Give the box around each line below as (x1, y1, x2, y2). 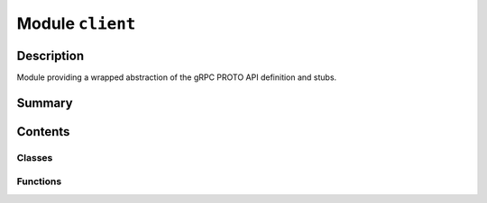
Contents (16, 124, 70, 139)
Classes (16, 151, 53, 163)
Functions (16, 175, 62, 188)
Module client (16, 13, 136, 33)
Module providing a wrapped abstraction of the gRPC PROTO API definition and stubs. (16, 72, 337, 83)
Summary (16, 95, 73, 110)
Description (16, 48, 85, 63)
